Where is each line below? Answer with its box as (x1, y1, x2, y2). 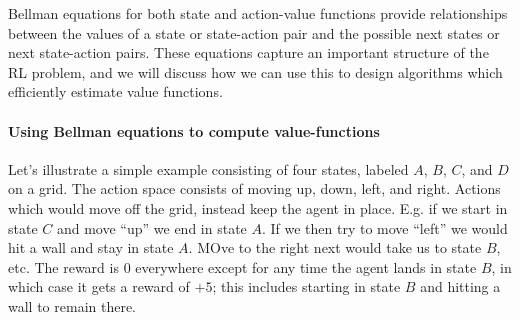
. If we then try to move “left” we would (261, 217, 508, 238)
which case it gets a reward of (8, 276, 190, 297)
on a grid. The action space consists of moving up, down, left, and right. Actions (8, 178, 501, 199)
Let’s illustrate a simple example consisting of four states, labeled (8, 158, 409, 179)
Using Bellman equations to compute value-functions (8, 120, 380, 141)
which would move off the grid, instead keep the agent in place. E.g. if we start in (8, 197, 508, 218)
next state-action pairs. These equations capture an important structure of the (8, 42, 489, 63)
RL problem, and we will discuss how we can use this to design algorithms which (8, 61, 503, 82)
